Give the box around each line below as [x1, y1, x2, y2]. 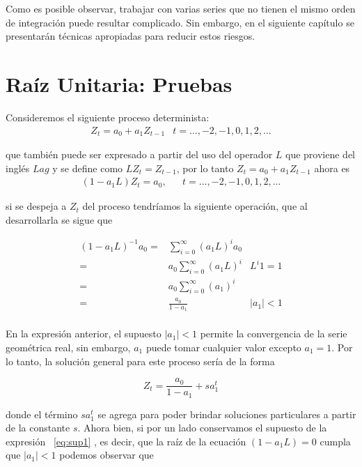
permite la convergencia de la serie [200, 326, 347, 341]
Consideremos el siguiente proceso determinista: [6, 109, 210, 124]
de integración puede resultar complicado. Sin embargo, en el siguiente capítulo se [6, 15, 354, 29]
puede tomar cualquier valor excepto [145, 339, 301, 354]
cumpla [320, 434, 351, 448]
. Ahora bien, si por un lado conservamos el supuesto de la [77, 420, 327, 435]
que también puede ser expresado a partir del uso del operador [6, 146, 273, 161]
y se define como [52, 160, 123, 175]
